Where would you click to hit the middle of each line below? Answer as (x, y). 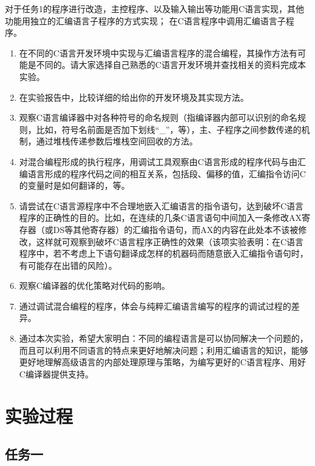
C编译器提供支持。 (56, 373)
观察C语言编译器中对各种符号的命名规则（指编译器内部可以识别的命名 (158, 117)
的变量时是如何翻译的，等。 (74, 185)
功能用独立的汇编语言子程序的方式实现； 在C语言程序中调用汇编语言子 (145, 20)
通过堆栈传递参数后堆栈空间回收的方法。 (117, 141)
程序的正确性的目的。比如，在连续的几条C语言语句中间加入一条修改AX (160, 218)
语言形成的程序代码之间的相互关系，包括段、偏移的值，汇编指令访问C (167, 173)
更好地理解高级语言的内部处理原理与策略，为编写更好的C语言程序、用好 (162, 362)
